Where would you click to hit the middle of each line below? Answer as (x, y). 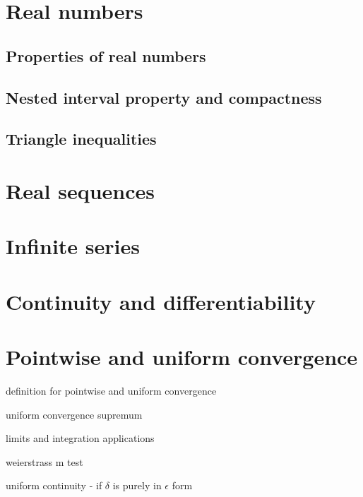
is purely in (137, 485)
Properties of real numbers (106, 55)
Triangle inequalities (81, 139)
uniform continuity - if (54, 485)
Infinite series (73, 246)
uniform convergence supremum (74, 414)
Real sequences (81, 190)
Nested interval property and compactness (164, 97)
